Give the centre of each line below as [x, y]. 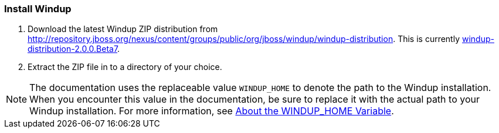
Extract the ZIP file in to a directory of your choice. [125, 67]
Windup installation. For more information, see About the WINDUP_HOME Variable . [212, 111]
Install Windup [38, 9]
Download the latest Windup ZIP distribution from [123, 29]
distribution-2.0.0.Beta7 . [74, 49]
